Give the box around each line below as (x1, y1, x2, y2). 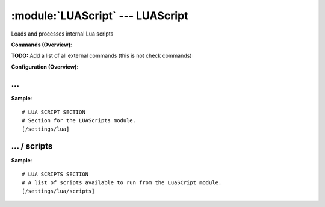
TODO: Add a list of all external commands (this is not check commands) (11, 52, 192, 60)
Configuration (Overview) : (11, 63, 78, 70)
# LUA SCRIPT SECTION (22, 109, 85, 116)
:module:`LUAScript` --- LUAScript (11, 9, 188, 22)
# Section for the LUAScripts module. (22, 117, 137, 124)
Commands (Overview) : (11, 41, 72, 48)
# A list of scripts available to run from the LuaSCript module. (22, 179, 222, 186)
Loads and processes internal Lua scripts (11, 30, 114, 37)
